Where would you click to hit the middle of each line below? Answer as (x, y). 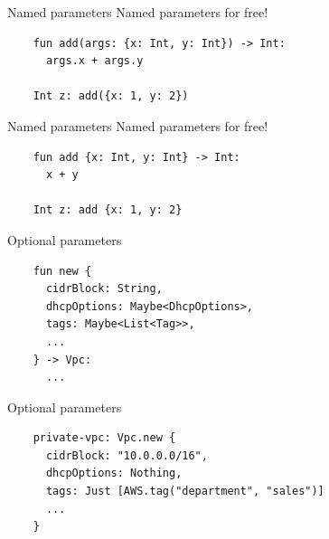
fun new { (62, 271)
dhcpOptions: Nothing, (114, 473)
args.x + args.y (94, 61)
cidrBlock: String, (104, 289)
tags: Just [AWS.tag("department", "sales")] (185, 492)
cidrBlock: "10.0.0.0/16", (127, 455)
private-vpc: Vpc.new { (104, 438)
